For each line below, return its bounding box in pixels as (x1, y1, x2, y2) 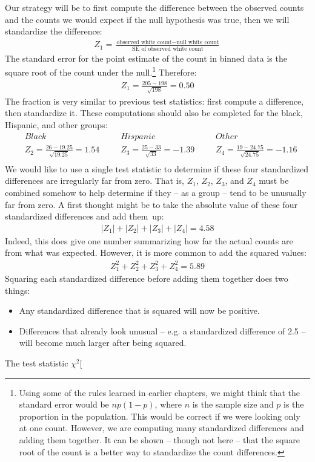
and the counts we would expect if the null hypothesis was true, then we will (5, 13, 290, 25)
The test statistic (5, 356, 68, 369)
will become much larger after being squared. (19, 336, 187, 349)
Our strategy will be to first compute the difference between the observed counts (5, 1, 304, 13)
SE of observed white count (132, 45, 204, 52)
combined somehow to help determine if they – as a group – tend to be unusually (5, 186, 307, 199)
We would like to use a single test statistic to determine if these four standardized (5, 162, 309, 175)
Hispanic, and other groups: (5, 118, 108, 131)
